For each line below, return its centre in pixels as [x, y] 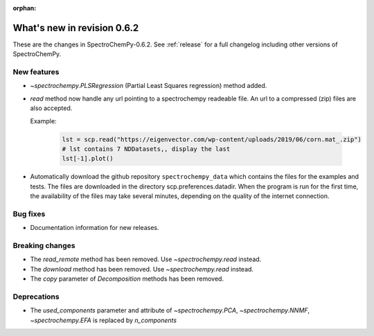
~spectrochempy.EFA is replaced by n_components [103, 320]
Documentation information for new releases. [95, 228]
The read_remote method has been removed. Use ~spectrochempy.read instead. [146, 259]
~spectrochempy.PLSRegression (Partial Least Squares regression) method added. [149, 86]
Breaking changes [44, 246]
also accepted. [51, 108]
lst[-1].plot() [88, 159]
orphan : [25, 8]
